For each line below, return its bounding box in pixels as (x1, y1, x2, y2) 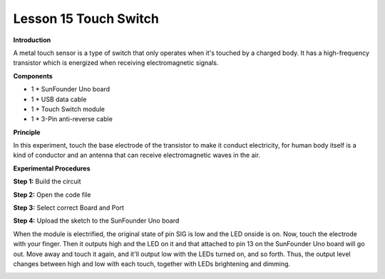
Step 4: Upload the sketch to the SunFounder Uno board (13, 216, 180, 225)
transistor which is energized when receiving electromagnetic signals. (13, 59, 219, 67)
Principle (13, 128, 41, 136)
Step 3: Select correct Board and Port (13, 203, 125, 212)
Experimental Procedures (13, 164, 91, 173)
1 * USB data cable (31, 95, 87, 103)
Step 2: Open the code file (13, 190, 91, 199)
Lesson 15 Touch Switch (13, 11, 160, 26)
